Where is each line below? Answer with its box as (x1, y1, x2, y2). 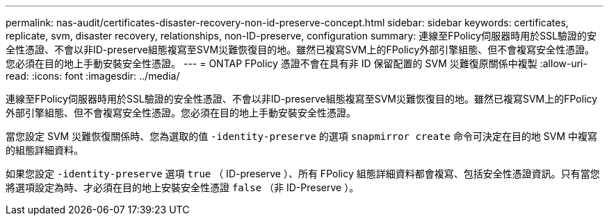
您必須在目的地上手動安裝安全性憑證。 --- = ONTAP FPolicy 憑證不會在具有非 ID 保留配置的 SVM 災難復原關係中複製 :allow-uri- (6, 58, 587, 69)
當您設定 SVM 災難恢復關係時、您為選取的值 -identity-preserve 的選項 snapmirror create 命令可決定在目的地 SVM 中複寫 (6, 130, 598, 142)
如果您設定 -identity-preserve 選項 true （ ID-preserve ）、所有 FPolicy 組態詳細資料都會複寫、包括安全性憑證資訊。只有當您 (6, 168, 600, 179)
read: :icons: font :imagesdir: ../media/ (6, 70, 180, 82)
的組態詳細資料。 (6, 144, 83, 156)
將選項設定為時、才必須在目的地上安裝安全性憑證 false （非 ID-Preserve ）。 (6, 182, 359, 193)
